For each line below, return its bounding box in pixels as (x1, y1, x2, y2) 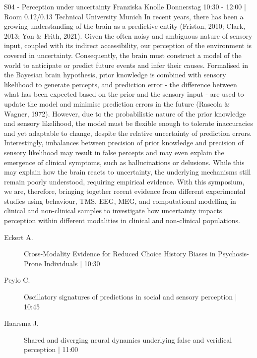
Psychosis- (218, 248, 249, 259)
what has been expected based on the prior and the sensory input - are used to (4, 89, 244, 99)
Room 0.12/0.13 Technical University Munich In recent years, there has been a (4, 11, 244, 21)
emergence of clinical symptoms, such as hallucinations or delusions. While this (4, 157, 245, 167)
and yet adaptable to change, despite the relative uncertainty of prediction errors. (4, 127, 252, 138)
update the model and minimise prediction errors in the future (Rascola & (4, 98, 230, 109)
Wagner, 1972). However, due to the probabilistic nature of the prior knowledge (4, 108, 246, 119)
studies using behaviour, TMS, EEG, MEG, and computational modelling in (4, 195, 236, 206)
